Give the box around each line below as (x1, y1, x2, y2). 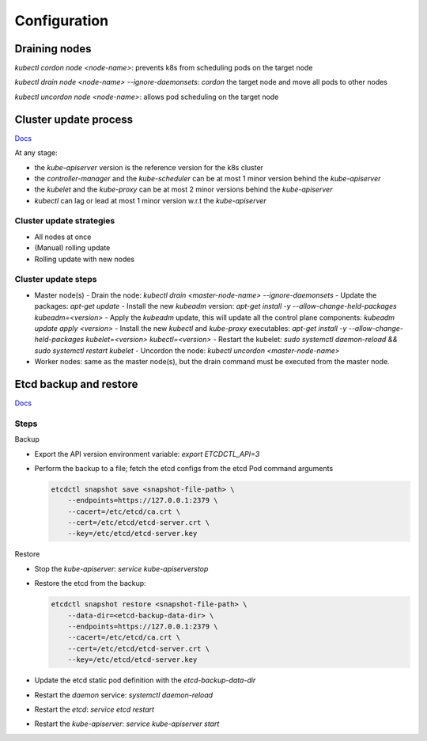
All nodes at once (34, 232, 92, 241)
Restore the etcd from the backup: (34, 579, 146, 588)
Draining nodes (14, 42, 92, 55)
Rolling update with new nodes (34, 254, 135, 264)
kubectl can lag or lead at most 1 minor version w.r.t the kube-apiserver (34, 196, 266, 205)
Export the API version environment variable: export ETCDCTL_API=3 (34, 449, 260, 458)
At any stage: (14, 148, 59, 158)
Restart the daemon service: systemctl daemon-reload (34, 690, 213, 700)
